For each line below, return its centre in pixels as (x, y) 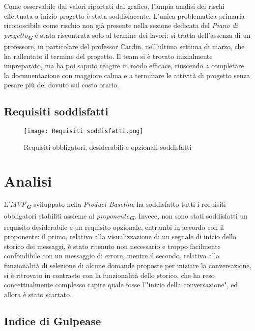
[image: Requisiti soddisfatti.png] (84, 131)
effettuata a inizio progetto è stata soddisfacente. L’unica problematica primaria (124, 15)
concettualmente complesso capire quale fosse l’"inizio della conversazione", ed (121, 285)
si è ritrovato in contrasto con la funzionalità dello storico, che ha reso (109, 275)
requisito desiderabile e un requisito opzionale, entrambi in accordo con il (114, 227)
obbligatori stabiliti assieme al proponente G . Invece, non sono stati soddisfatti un (126, 216)
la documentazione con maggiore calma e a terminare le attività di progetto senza (127, 75)
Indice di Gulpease (53, 320)
